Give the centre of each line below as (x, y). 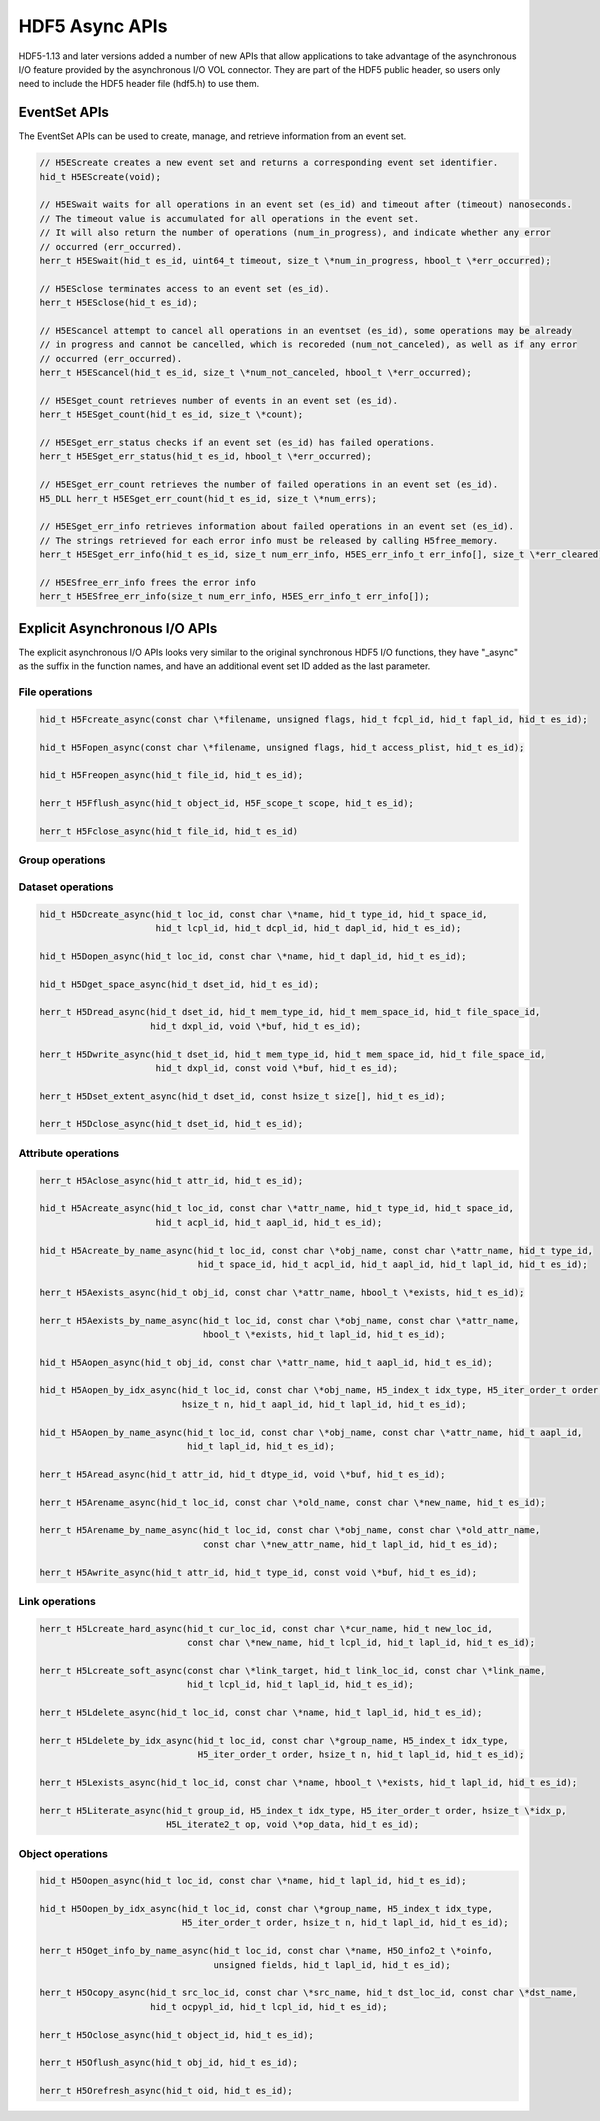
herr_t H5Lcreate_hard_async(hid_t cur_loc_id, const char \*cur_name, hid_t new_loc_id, (266, 1628)
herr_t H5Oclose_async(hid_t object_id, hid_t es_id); (176, 2034)
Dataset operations (66, 887)
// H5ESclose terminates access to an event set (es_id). (184, 288)
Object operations (63, 1853)
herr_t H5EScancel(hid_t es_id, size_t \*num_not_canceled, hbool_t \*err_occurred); (255, 373)
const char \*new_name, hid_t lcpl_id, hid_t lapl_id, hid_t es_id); (360, 1643)
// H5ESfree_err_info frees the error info (148, 582)
